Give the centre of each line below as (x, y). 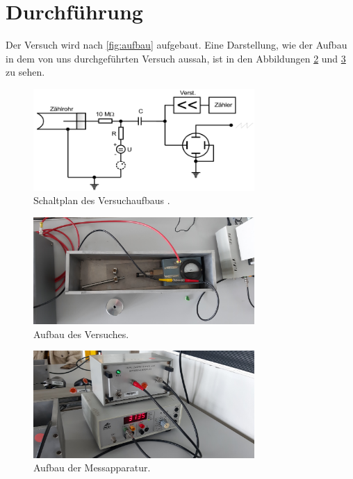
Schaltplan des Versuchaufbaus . (102, 200)
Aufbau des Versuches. (81, 334)
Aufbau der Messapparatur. (92, 468)
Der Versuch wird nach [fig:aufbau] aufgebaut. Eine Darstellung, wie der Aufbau (176, 45)
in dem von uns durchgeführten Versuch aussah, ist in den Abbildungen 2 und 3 (176, 58)
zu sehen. (25, 72)
